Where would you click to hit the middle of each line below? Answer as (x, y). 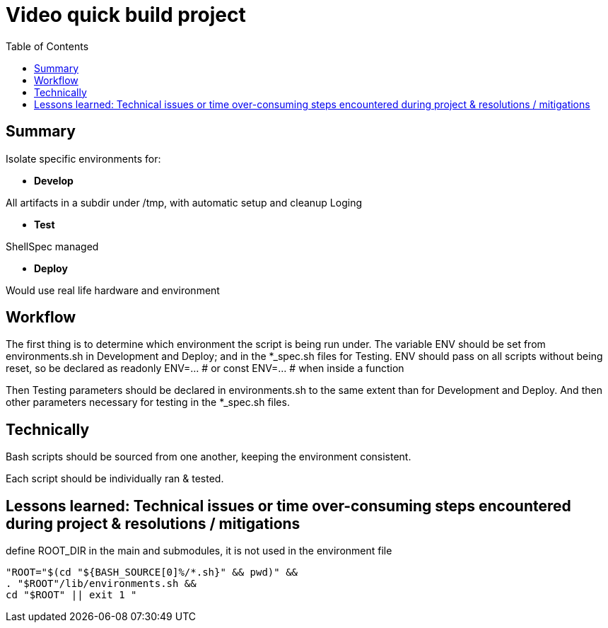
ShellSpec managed (52, 246)
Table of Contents (47, 46)
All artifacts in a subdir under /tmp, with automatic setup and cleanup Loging (184, 202)
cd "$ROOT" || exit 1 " (71, 595)
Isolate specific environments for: (83, 158)
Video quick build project (126, 15)
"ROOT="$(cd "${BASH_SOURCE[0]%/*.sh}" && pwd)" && (152, 572)
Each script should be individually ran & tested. (115, 479)
